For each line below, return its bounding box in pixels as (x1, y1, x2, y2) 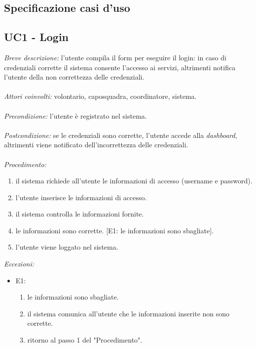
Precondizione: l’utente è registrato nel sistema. (4, 110, 147, 121)
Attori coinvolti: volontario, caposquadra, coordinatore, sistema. (4, 91, 197, 101)
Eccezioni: (4, 259, 35, 269)
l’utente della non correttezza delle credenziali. (4, 72, 145, 82)
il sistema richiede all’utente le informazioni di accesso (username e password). (15, 175, 253, 186)
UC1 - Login (4, 29, 69, 44)
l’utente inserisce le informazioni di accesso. (15, 192, 147, 202)
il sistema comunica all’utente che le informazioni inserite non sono (27, 308, 230, 318)
